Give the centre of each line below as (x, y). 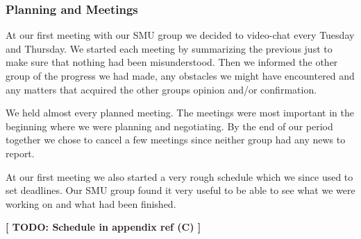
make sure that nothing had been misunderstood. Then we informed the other (172, 62)
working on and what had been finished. (91, 203)
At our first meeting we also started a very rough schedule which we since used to (179, 176)
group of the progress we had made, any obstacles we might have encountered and (180, 76)
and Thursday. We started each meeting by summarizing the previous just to (169, 48)
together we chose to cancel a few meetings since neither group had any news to (176, 140)
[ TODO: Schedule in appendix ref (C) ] (103, 227)
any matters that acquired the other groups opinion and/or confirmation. (161, 89)
